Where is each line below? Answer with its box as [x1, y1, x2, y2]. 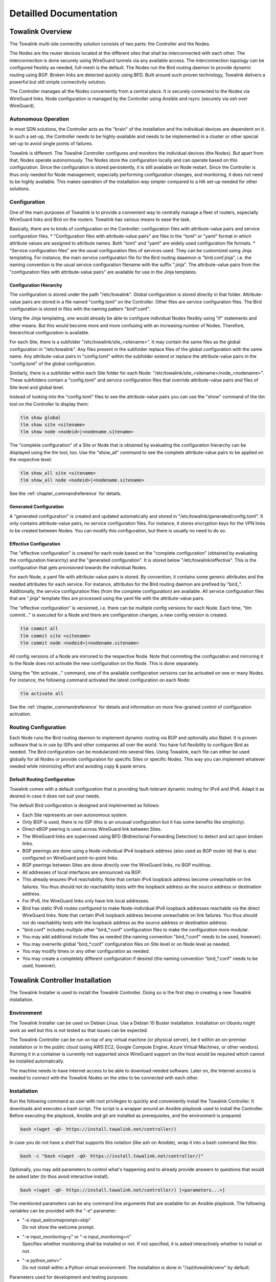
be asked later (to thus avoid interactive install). [9, 1173, 109, 1179]
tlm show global [20, 414, 61, 420]
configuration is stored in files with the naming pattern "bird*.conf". [9, 306, 151, 312]
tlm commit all [20, 626, 58, 632]
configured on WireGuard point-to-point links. [22, 855, 119, 861]
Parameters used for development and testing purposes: [9, 1274, 129, 1280]
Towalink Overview [9, 27, 72, 36]
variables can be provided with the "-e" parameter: [9, 1208, 117, 1214]
